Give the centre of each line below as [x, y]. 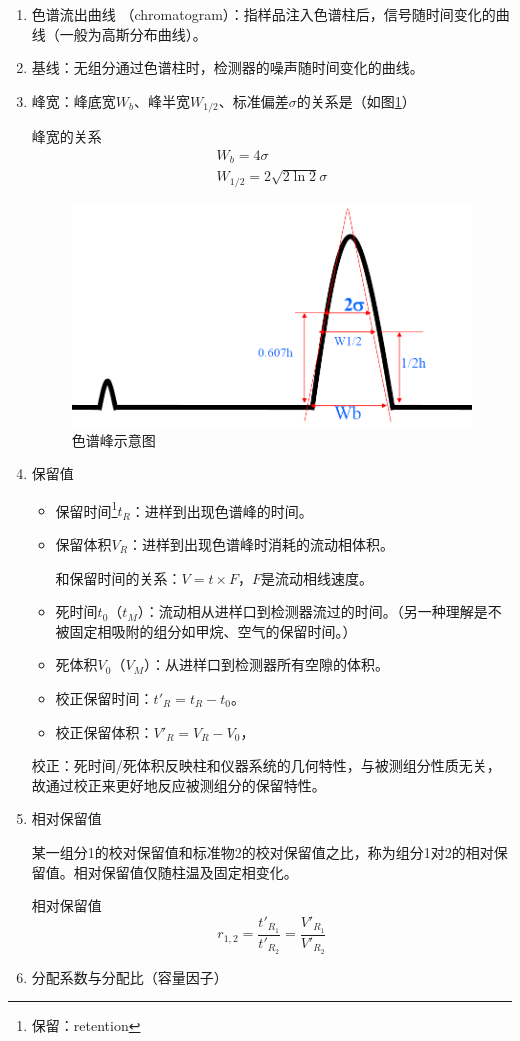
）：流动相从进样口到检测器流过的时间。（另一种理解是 [312, 611]
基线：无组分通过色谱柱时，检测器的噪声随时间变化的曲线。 [227, 67]
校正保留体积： [104, 731]
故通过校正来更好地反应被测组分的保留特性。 [178, 784]
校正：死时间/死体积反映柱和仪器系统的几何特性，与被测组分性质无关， [266, 765]
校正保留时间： [104, 698]
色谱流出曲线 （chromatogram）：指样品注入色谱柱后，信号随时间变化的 [263, 14]
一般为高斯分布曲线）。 [133, 33]
